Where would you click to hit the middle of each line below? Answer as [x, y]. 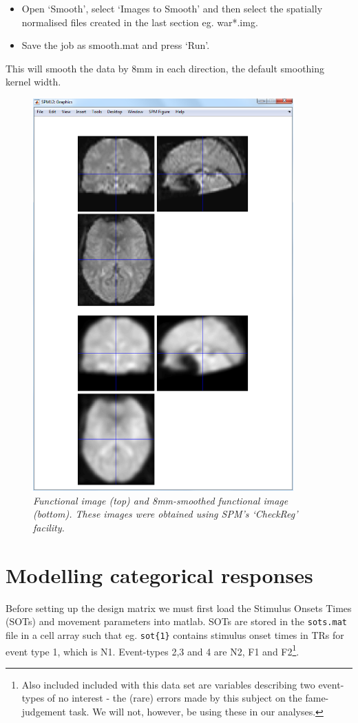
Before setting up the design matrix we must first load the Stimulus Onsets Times [179, 608]
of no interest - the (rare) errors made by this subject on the [175, 698]
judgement [44, 711]
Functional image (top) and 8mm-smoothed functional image [161, 500]
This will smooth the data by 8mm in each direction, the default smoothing [165, 68]
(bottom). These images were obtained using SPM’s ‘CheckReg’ [166, 514]
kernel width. [33, 82]
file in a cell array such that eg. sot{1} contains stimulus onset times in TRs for [175, 634]
